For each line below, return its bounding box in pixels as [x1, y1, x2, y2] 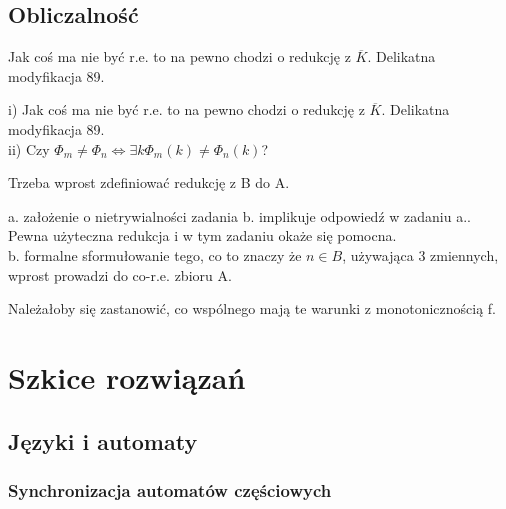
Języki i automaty [8, 425, 198, 456]
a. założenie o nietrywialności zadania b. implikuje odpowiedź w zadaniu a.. [8, 205, 471, 226]
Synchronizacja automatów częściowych [8, 477, 332, 502]
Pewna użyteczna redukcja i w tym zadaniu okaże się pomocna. [8, 225, 397, 246]
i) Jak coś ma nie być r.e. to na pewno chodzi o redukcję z [8, 99, 365, 120]
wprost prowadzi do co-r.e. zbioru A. [8, 264, 232, 285]
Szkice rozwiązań [8, 356, 246, 397]
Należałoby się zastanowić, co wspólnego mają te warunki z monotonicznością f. [8, 298, 496, 319]
